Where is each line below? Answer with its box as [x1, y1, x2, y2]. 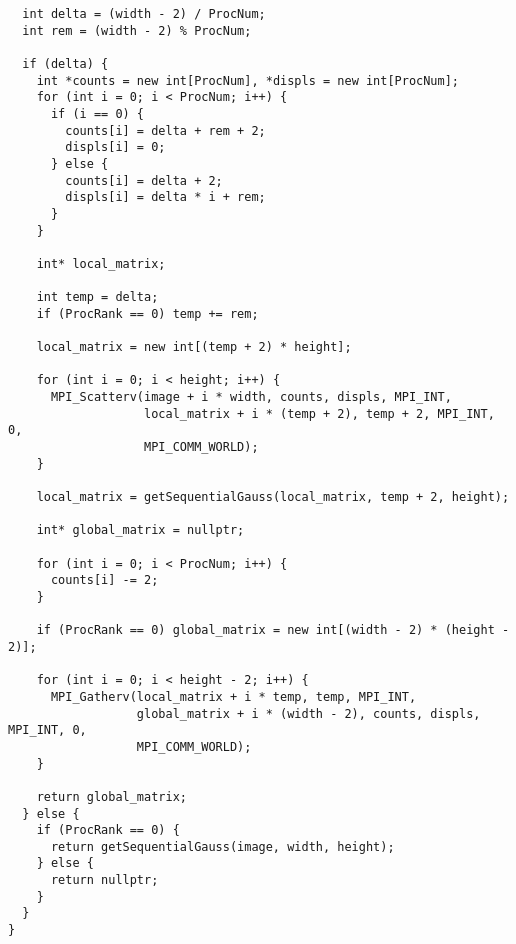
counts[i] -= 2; [50, 573, 159, 588]
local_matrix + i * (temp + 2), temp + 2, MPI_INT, [144, 406, 495, 421]
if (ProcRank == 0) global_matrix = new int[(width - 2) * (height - [36, 623, 510, 638]
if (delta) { [22, 56, 109, 71]
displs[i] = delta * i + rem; [65, 190, 266, 205]
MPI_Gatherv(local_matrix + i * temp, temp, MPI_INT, [50, 689, 417, 704]
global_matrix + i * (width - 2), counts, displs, [136, 706, 481, 721]
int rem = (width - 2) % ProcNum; [22, 23, 252, 38]
